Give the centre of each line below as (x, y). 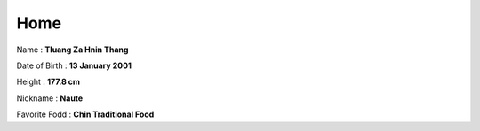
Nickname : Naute (50, 98)
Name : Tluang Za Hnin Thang (72, 50)
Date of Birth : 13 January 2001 (74, 65)
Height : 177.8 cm (48, 82)
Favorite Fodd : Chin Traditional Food (85, 114)
